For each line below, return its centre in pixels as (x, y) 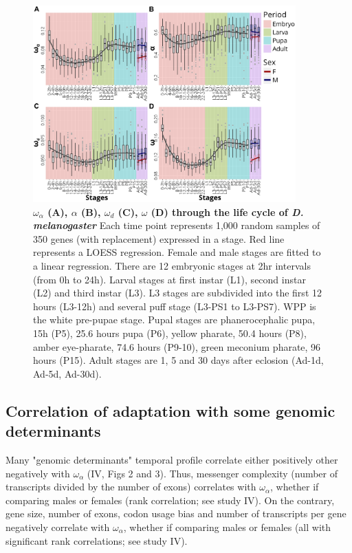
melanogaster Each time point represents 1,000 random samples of (177, 225)
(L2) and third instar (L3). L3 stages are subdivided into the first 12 (177, 293)
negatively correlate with (58, 527)
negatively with (38, 473)
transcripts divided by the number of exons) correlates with (131, 487)
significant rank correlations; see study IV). (97, 540)
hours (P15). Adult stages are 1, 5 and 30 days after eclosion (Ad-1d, (178, 360)
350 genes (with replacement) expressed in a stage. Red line (159, 238)
